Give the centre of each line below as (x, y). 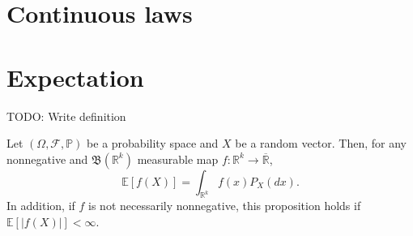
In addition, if (41, 206)
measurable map (178, 159)
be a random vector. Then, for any (321, 143)
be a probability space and (153, 143)
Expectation (75, 77)
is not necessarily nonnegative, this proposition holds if (225, 206)
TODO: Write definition (66, 116)
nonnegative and (47, 159)
